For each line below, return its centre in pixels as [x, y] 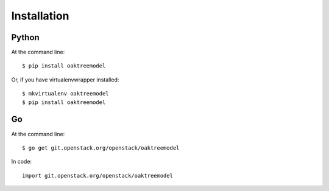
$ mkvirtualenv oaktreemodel [65, 94]
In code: [22, 162]
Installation [40, 16]
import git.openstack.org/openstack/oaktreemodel [98, 175]
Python [25, 37]
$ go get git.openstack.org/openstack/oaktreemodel [101, 148]
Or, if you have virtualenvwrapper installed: [65, 80]
